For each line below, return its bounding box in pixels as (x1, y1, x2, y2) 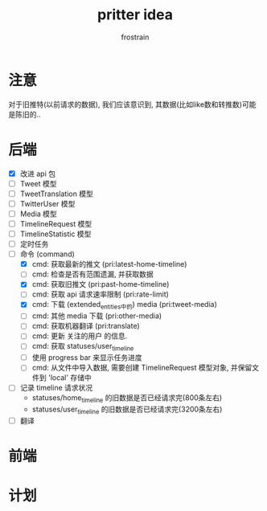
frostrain (121, 32, 150, 42)
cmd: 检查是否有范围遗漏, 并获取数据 (31, 269, 154, 279)
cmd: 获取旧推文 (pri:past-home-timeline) (31, 280, 170, 289)
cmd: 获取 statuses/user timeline (31, 341, 134, 353)
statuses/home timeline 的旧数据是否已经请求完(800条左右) (31, 393, 223, 405)
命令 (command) (19, 249, 75, 259)
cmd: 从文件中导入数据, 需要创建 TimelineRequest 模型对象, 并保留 (31, 363, 253, 373)
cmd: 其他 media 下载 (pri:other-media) (31, 311, 162, 321)
